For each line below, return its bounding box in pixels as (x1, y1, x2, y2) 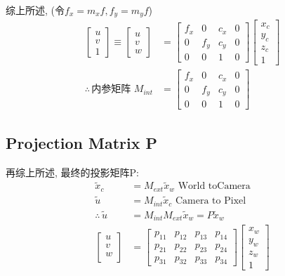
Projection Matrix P (6, 131, 158, 153)
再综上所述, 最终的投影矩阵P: (6, 164, 139, 179)
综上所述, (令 (6, 3, 65, 17)
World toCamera (178, 181, 251, 192)
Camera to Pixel (175, 196, 246, 206)
